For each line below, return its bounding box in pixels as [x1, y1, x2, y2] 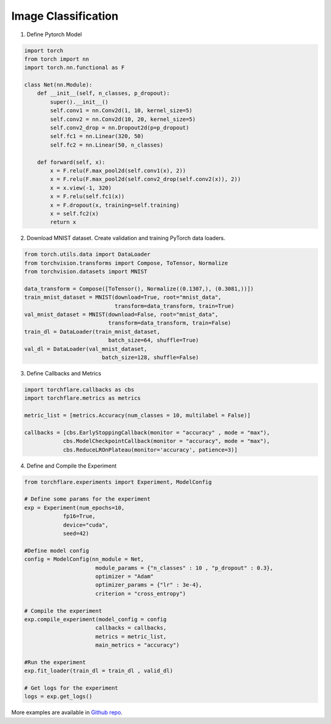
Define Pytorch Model [26, 31, 82, 38]
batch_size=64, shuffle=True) [108, 337, 199, 344]
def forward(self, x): [37, 158, 105, 166]
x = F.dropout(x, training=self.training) [50, 201, 180, 209]
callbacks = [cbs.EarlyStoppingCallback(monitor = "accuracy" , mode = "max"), [24, 429, 270, 436]
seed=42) [63, 530, 89, 537]
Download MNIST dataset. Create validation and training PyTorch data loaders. [26, 234, 226, 242]
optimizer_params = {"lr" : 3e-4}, [95, 582, 202, 588]
